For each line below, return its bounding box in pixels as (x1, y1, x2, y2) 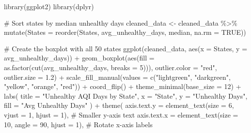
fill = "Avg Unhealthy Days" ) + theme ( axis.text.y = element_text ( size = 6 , (4, 100, 234, 110)
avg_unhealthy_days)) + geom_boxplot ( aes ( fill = (4, 53, 155, 63)
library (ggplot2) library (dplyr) (4, 1, 94, 11)
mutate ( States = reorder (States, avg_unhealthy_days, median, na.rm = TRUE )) (4, 27, 246, 37)
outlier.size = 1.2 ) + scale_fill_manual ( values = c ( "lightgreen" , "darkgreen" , (4, 72, 231, 82)
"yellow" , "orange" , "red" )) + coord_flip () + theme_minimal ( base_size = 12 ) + (4, 81, 241, 91)
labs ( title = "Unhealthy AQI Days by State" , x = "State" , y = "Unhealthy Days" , (4, 90, 248, 101)
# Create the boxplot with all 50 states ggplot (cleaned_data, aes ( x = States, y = (4, 43, 248, 53)
